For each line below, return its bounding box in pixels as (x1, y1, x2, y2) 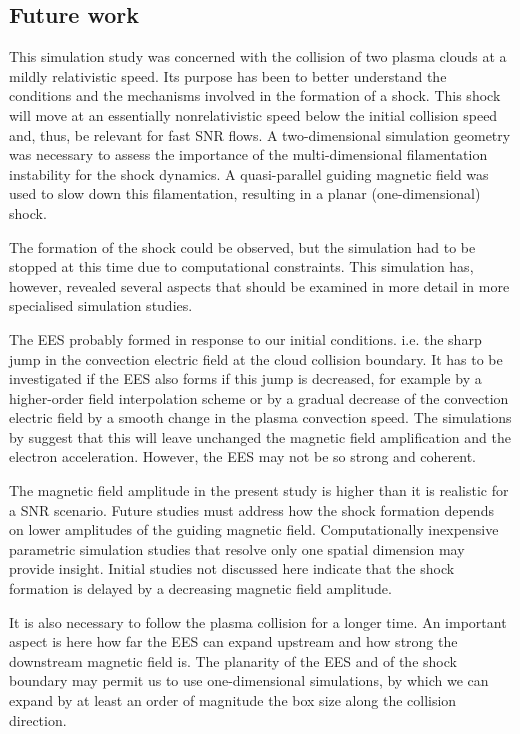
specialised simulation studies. (9, 295, 193, 316)
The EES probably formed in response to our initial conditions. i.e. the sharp (9, 328, 482, 349)
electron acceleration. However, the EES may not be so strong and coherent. (9, 446, 476, 467)
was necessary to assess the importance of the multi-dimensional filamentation (9, 144, 488, 165)
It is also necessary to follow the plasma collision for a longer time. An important (9, 611, 507, 632)
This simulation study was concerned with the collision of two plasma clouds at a (9, 46, 507, 67)
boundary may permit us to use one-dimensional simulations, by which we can (9, 670, 489, 691)
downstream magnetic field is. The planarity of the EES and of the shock (9, 650, 457, 671)
